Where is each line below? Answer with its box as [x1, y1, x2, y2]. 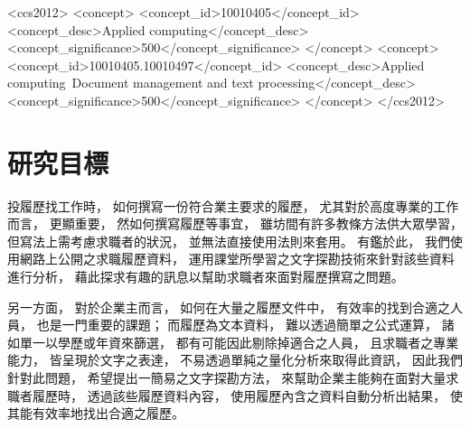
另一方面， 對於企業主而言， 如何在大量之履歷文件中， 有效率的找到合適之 [7, 297, 450, 316]
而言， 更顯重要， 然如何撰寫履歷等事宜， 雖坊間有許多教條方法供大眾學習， [7, 214, 463, 233]
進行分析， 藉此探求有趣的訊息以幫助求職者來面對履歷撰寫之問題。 [7, 267, 404, 286]
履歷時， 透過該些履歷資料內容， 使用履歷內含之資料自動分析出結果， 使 [32, 386, 463, 405]
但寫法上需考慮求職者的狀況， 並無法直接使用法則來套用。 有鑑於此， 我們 [7, 231, 450, 250]
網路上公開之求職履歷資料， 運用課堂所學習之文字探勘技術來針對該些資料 [19, 249, 455, 268]
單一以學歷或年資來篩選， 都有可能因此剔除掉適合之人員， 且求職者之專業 [19, 332, 459, 351]
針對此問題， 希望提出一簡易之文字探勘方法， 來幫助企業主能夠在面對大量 [7, 368, 446, 387]
